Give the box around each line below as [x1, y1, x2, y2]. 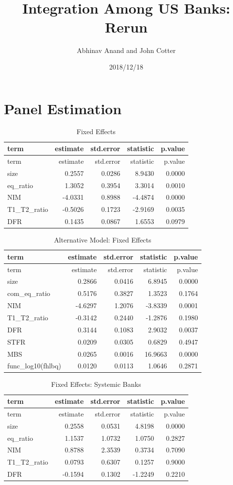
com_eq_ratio [7, 288, 50, 298]
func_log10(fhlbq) [7, 361, 61, 371]
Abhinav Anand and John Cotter [77, 45, 176, 55]
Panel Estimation [4, 98, 122, 118]
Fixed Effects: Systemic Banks [51, 379, 141, 389]
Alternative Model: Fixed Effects [54, 235, 151, 245]
